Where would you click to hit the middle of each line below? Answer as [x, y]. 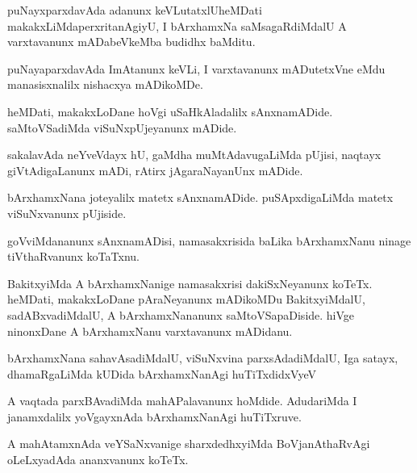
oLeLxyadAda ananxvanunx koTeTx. [98, 460]
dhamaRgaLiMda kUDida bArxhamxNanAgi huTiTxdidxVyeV [162, 373]
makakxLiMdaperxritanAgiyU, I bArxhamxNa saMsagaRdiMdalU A [177, 25]
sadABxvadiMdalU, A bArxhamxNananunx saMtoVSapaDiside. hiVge [181, 314]
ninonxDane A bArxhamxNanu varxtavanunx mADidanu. [150, 331]
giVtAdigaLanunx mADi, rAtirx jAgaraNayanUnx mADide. [155, 170]
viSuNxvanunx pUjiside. [67, 213]
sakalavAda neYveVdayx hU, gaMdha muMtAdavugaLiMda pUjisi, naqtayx [194, 155]
